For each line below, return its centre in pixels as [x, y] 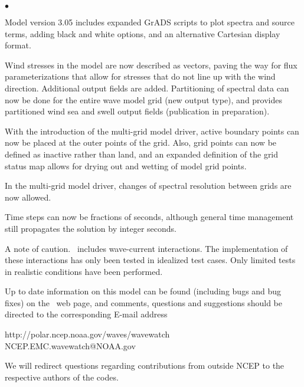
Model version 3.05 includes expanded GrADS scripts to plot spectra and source [150, 22]
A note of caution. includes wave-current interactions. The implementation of [146, 248]
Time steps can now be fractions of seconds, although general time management [149, 217]
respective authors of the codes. [62, 377]
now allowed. [28, 197]
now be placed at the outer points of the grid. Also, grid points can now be [141, 142]
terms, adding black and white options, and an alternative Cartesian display [143, 33]
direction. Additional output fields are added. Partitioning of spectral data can [147, 88]
